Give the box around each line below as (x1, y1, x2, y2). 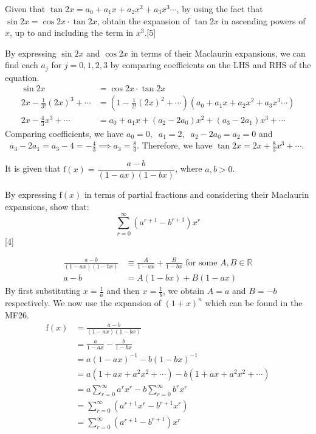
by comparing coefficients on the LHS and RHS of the (110, 58, 311, 71)
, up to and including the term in (10, 26, 134, 39)
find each (5, 58, 38, 71)
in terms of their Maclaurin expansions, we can (131, 46, 306, 59)
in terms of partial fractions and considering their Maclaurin (84, 188, 309, 201)
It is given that (5, 162, 61, 175)
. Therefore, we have (137, 139, 213, 152)
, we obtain (163, 284, 205, 297)
